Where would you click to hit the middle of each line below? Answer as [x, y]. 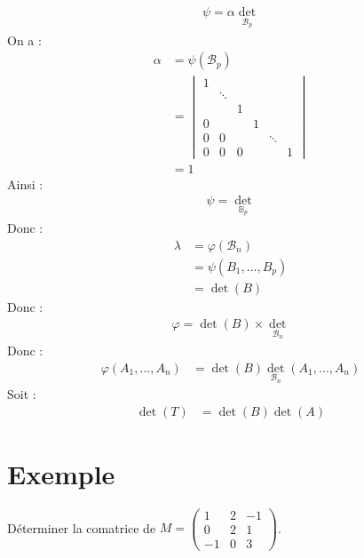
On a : [24, 40]
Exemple [61, 473]
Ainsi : [25, 183]
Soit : [22, 394]
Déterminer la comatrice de [82, 527]
